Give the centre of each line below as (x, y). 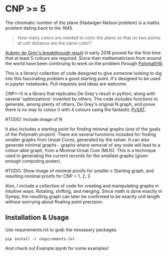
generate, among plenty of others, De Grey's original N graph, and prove (80, 104)
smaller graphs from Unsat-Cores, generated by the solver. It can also (77, 140)
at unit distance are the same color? (54, 43)
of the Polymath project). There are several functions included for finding (81, 134)
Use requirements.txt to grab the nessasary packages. (61, 229)
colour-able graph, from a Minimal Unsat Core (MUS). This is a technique (81, 150)
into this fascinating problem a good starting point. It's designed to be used (83, 78)
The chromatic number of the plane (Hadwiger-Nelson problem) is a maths (82, 23)
